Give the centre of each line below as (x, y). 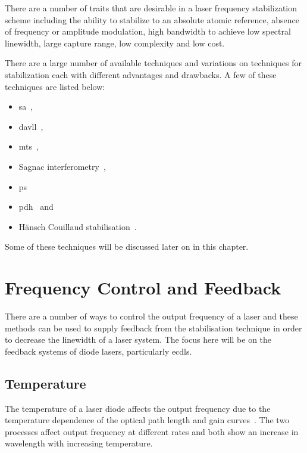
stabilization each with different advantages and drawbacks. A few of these (141, 74)
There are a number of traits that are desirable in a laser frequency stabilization (151, 8)
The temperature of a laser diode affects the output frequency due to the (138, 408)
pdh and (36, 207)
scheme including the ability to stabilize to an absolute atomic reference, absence (152, 19)
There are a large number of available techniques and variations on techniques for (153, 63)
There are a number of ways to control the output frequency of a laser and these (151, 316)
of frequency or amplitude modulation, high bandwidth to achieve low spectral (148, 31)
